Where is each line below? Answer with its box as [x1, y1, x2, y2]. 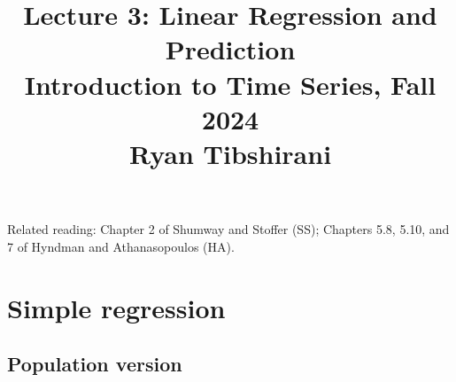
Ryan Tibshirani [128, 135, 332, 171]
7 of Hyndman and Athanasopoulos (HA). [7, 237, 235, 255]
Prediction [165, 31, 296, 67]
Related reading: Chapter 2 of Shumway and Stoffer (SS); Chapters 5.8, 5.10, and [7, 220, 450, 238]
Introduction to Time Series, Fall [24, 66, 437, 102]
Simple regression [7, 289, 226, 325]
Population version [7, 350, 182, 378]
